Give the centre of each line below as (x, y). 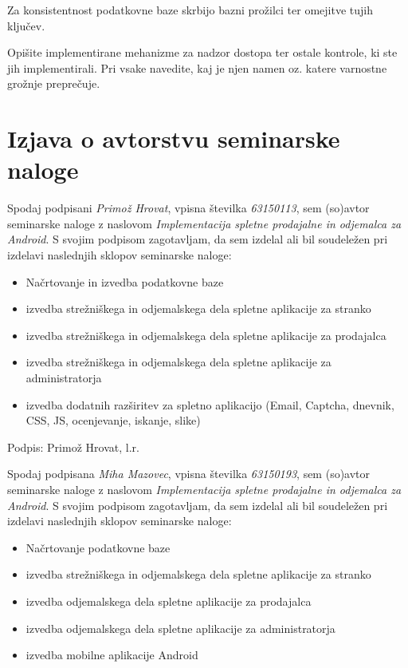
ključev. (26, 25)
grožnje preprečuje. (54, 83)
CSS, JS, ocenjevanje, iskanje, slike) (113, 420)
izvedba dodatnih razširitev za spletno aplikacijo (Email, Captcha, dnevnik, (210, 404)
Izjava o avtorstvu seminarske (174, 138)
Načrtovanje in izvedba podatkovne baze (125, 281)
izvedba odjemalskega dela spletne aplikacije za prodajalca (169, 601)
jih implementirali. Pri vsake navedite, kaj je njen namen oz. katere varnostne (197, 67)
